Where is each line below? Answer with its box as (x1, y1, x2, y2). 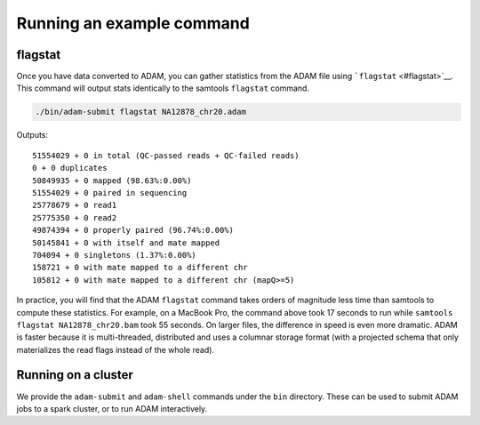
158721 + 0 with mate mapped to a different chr (32, 262, 248, 273)
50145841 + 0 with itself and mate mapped (32, 237, 220, 248)
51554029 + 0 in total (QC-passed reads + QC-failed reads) (32, 150, 300, 160)
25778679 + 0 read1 (32, 200, 117, 211)
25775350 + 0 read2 (32, 212, 117, 222)
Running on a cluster (16, 367, 133, 382)
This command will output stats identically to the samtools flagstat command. (16, 83, 310, 93)
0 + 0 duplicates (32, 163, 108, 173)
